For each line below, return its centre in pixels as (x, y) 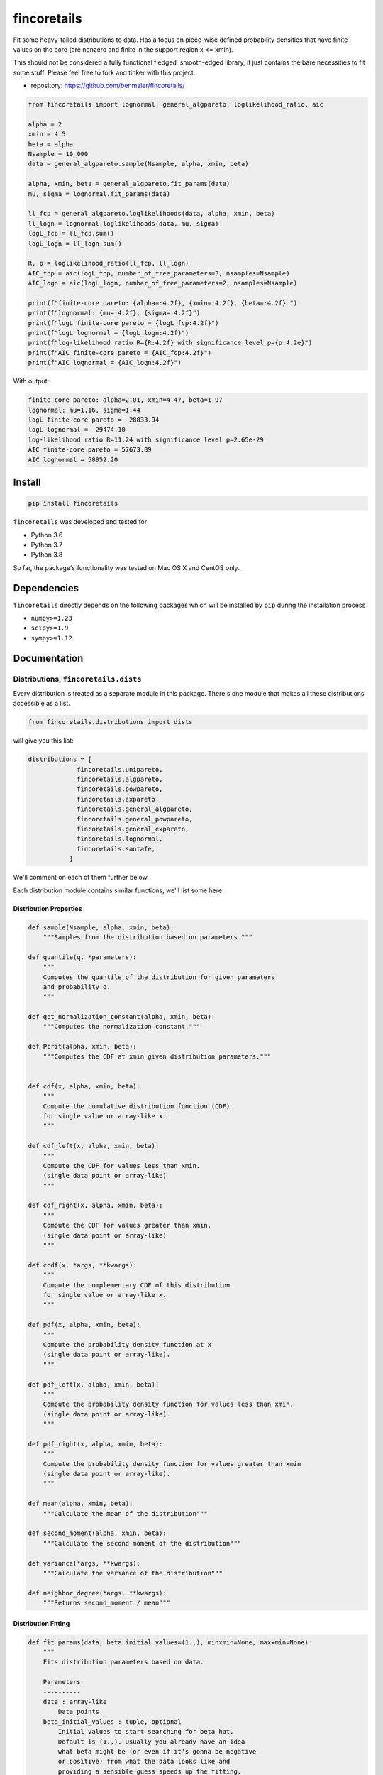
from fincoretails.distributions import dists (110, 722)
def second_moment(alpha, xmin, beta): (97, 1533)
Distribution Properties (48, 908)
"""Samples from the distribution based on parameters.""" (148, 937)
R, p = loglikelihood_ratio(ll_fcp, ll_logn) (109, 263)
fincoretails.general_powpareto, (135, 819)
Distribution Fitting (41, 1623)
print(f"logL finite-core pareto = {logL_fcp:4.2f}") (123, 323)
